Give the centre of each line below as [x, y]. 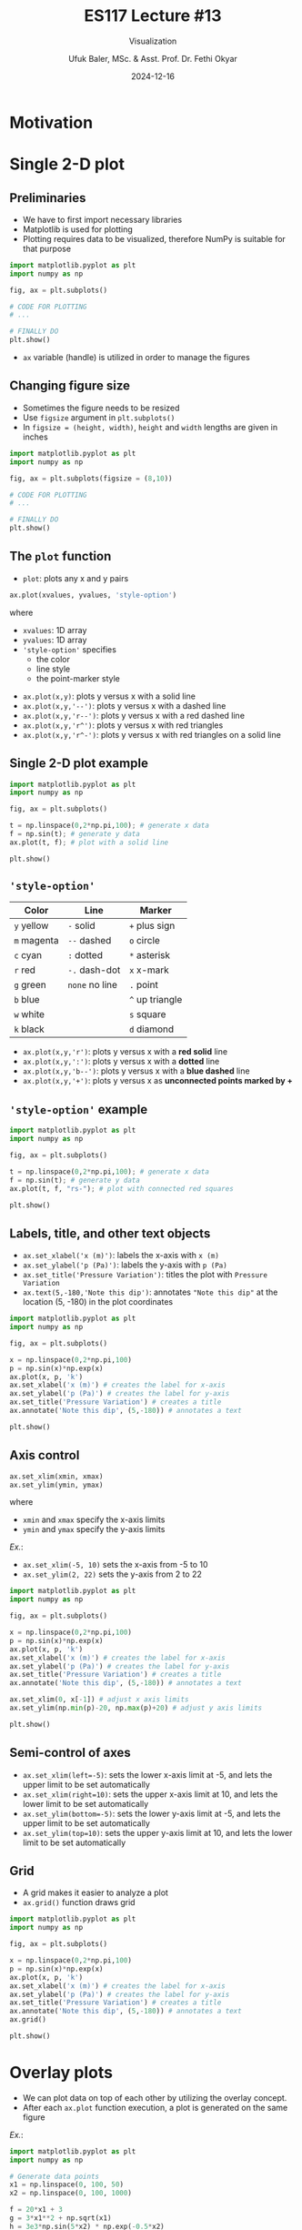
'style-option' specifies [69, 649]
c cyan [28, 955]
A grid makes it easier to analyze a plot [95, 1892]
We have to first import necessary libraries [102, 219]
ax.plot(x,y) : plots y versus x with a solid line [109, 696]
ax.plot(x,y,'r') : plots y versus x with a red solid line [125, 1052]
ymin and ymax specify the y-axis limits [94, 1529]
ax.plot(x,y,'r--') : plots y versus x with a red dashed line [134, 715]
